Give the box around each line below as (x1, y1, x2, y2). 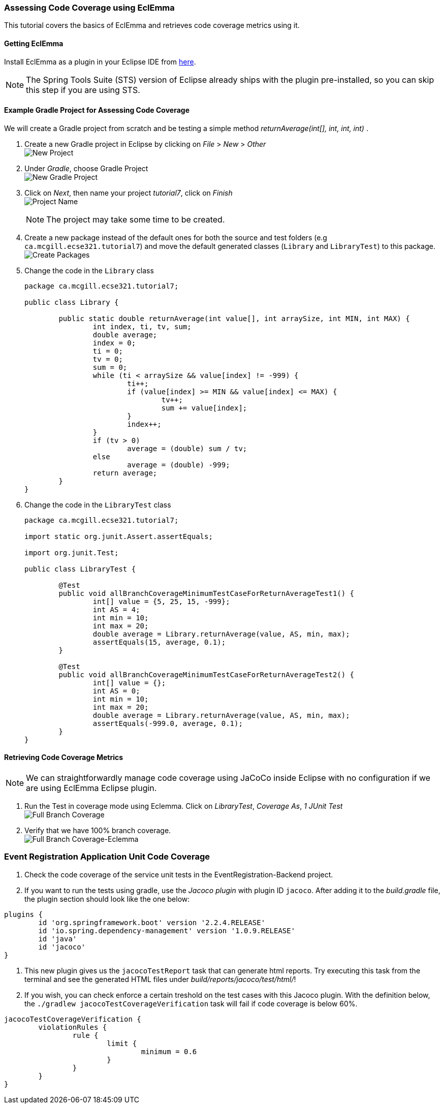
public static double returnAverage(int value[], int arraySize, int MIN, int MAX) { (58, 314, 410, 323)
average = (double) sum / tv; (127, 444, 247, 453)
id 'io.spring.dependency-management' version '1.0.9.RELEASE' (38, 926, 296, 935)
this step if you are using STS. (26, 84, 140, 95)
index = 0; (92, 338, 136, 347)
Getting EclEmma (4, 39, 64, 48)
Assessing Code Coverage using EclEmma (4, 3, 175, 13)
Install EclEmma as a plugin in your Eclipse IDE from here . (4, 57, 196, 66)
